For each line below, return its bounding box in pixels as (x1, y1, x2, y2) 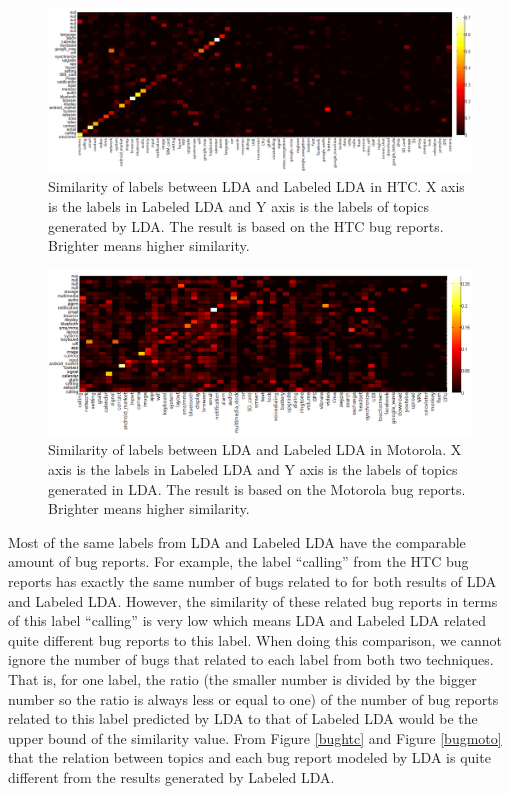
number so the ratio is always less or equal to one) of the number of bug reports (8, 688, 499, 709)
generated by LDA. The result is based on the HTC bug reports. (48, 215, 444, 236)
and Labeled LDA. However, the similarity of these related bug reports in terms (8, 590, 498, 611)
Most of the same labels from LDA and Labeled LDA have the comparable (8, 531, 466, 552)
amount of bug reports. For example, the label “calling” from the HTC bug (8, 551, 469, 572)
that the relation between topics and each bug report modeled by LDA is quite (8, 747, 491, 768)
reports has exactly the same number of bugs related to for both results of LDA (8, 570, 497, 591)
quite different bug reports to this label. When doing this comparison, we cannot (8, 629, 502, 650)
